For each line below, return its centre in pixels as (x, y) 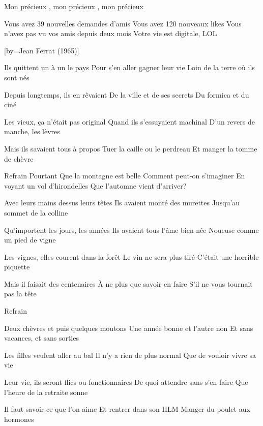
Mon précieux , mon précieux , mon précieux (74, 6)
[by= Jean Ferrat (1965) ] (42, 50)
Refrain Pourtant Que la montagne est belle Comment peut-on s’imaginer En (125, 176)
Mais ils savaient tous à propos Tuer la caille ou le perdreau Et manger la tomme (131, 148)
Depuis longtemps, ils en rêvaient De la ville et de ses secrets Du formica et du (127, 94)
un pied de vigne (30, 240)
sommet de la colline (36, 212)
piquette (17, 267)
